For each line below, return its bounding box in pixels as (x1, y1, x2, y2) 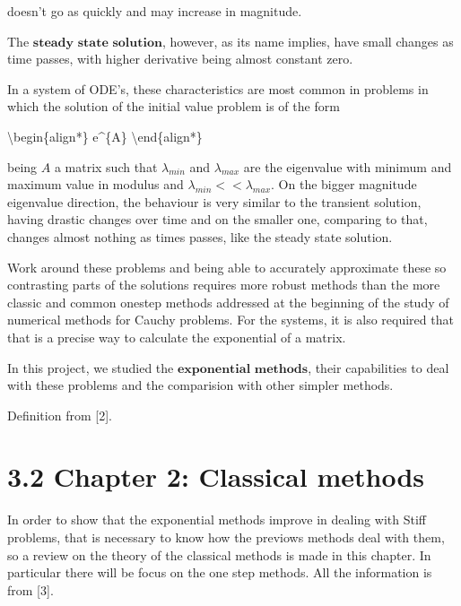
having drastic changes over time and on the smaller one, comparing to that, (7, 210, 428, 229)
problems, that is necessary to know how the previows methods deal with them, (7, 528, 445, 546)
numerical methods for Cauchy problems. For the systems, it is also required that (7, 310, 454, 329)
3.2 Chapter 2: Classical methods (7, 458, 424, 495)
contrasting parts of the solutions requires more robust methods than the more (7, 275, 440, 294)
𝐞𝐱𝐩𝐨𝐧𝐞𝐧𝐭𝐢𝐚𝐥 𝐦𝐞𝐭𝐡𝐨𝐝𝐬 (177, 362, 309, 376)
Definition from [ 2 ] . (7, 405, 112, 424)
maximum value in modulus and (7, 175, 184, 194)
